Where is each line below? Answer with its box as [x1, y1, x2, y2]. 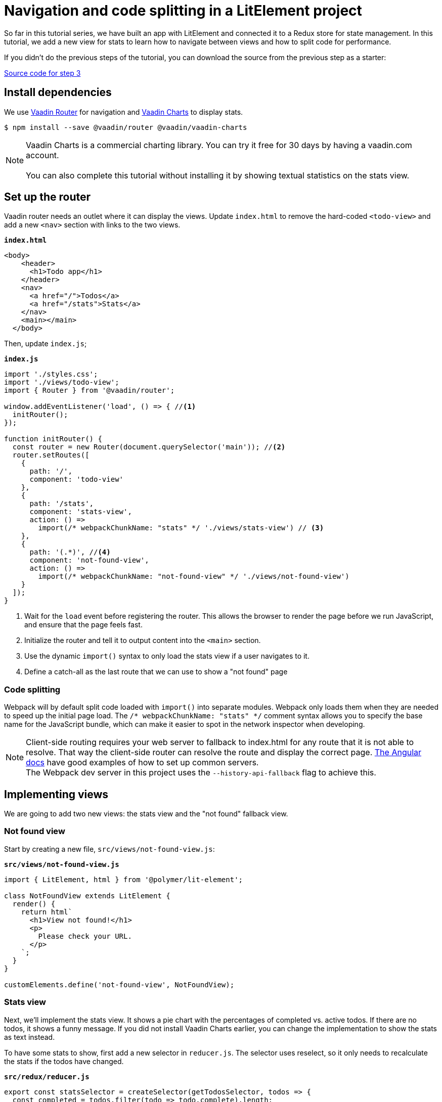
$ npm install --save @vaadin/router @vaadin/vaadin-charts [4, 123, 247, 131]
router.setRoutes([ [12, 451, 90, 460]
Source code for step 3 [4, 68, 81, 77]
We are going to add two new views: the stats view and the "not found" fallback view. [4, 809, 288, 818]
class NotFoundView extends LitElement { [4, 891, 170, 900]
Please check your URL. [38, 932, 132, 940]
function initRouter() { [4, 435, 102, 443]
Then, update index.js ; [4, 339, 87, 348]
